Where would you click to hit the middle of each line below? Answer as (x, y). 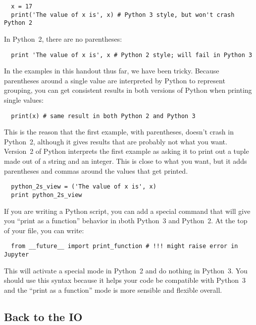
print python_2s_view (47, 195)
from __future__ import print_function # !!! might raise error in (125, 246)
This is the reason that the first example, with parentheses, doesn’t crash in (119, 132)
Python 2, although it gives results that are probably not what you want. (116, 141)
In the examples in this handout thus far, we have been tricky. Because (112, 71)
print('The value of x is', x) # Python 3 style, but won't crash (123, 15)
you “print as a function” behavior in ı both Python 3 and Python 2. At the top (126, 221)
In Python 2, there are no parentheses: (63, 38)
